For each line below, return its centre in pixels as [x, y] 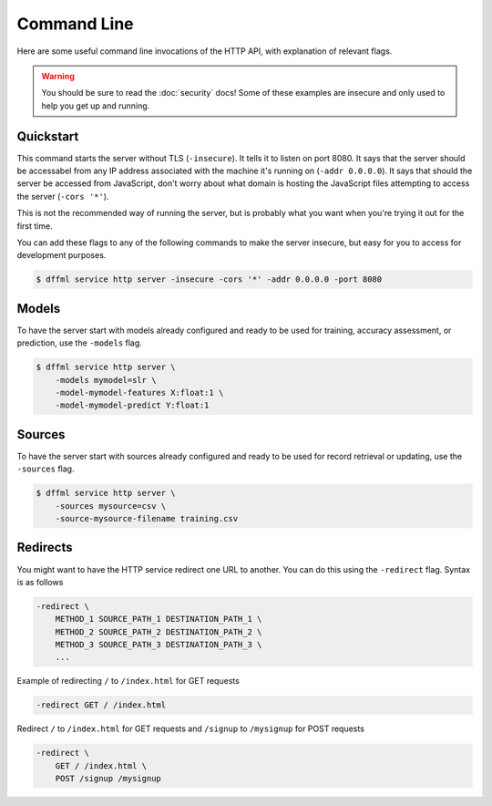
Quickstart [48, 136]
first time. [35, 226]
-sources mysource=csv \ [111, 506]
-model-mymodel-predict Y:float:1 [132, 405]
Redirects [45, 548]
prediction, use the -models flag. [80, 343]
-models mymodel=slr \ [106, 380]
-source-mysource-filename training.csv [147, 519]
